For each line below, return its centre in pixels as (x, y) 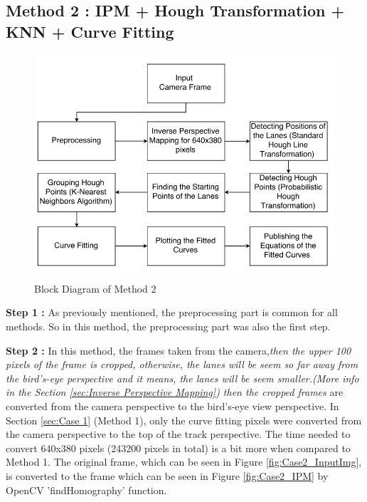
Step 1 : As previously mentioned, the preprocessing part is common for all (172, 312)
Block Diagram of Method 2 (95, 288)
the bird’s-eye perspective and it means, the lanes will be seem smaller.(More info (182, 378)
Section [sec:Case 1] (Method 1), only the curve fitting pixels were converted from (184, 420)
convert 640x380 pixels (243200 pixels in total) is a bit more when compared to (178, 448)
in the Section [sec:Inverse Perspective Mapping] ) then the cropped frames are (175, 392)
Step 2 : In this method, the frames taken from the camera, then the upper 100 (179, 350)
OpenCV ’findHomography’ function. (86, 490)
